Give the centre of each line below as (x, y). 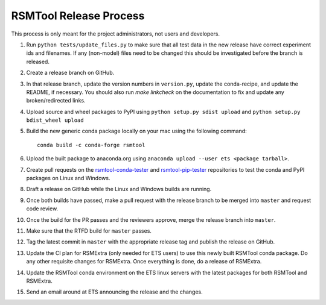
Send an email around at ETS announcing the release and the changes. (115, 292)
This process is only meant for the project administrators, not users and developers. (116, 34)
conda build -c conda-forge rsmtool (91, 145)
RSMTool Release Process (78, 16)
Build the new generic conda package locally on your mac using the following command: (136, 131)
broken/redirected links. (56, 101)
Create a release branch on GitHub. (70, 73)
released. (38, 61)
